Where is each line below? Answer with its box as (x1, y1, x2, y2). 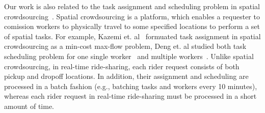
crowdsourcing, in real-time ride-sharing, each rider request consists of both (4, 61, 240, 71)
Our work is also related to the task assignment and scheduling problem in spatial (4, 1, 260, 11)
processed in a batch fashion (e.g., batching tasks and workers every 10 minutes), (4, 80, 257, 91)
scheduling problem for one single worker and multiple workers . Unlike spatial (4, 50, 254, 61)
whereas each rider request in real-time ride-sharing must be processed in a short (4, 91, 257, 101)
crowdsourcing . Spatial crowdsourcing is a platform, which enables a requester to (4, 11, 260, 21)
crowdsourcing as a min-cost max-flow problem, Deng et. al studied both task (4, 41, 247, 51)
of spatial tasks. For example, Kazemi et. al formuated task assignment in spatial (4, 31, 261, 41)
